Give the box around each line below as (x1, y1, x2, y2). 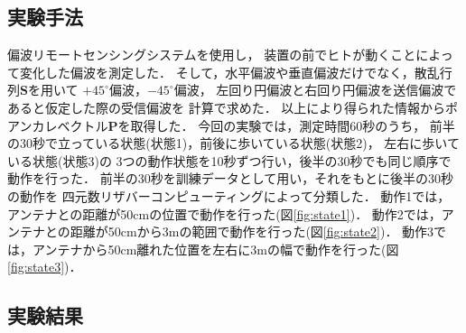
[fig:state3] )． (7, 257, 82, 276)
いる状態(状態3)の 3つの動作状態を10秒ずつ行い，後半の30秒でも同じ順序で (7, 151, 452, 170)
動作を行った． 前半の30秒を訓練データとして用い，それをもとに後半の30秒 (7, 169, 453, 188)
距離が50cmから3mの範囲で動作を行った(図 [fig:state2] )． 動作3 (70, 222, 434, 241)
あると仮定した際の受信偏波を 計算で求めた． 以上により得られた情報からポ (7, 97, 459, 116)
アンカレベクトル (7, 116, 108, 134)
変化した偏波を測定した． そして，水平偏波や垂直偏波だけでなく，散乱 (19, 62, 440, 81)
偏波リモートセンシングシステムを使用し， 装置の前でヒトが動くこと (7, 45, 416, 64)
